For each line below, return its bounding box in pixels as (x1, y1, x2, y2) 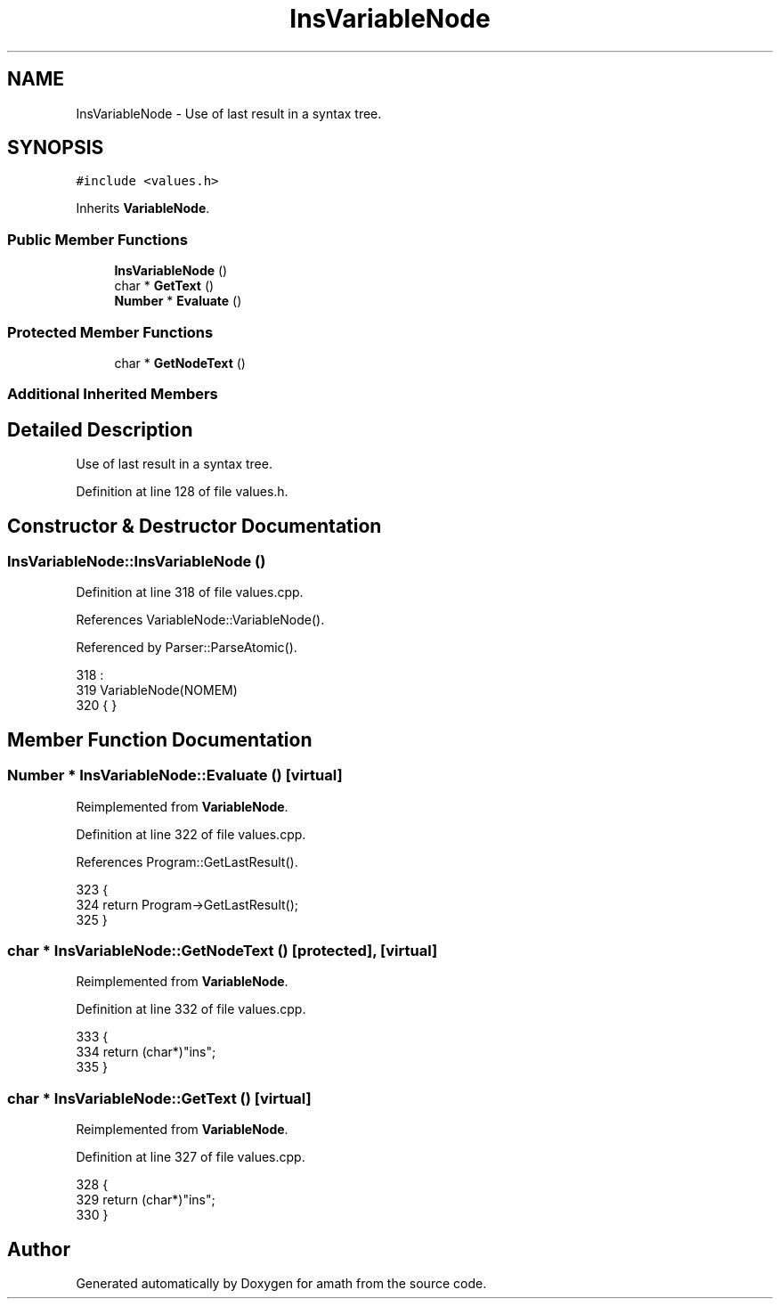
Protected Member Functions (7, 322, 214, 341)
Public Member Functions (7, 230, 188, 249)
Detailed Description (7, 418, 193, 441)
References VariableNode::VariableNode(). (76, 612, 325, 628)
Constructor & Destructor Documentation (7, 514, 382, 537)
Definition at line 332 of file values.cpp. (76, 1001, 306, 1017)
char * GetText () (114, 278, 215, 294)
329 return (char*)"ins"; (76, 1192, 215, 1208)
